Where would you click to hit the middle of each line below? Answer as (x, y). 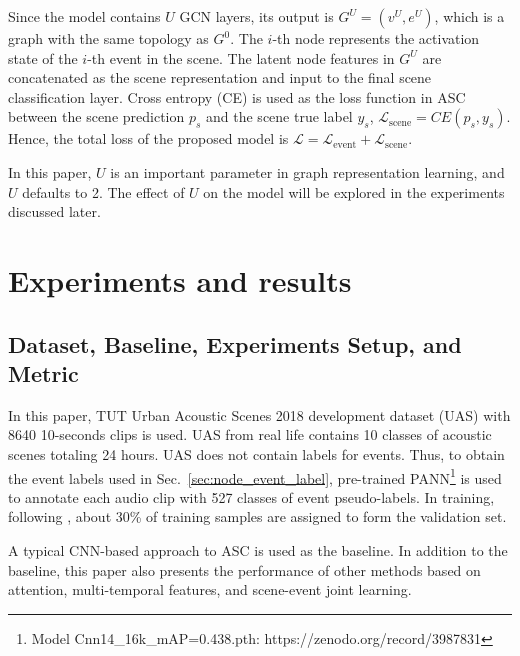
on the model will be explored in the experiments (354, 191)
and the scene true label (279, 116)
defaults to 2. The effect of (103, 191)
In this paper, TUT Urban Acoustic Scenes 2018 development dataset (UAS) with (259, 414)
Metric (43, 372)
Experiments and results (180, 279)
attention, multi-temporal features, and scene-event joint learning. (210, 589)
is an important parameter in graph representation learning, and (307, 171)
